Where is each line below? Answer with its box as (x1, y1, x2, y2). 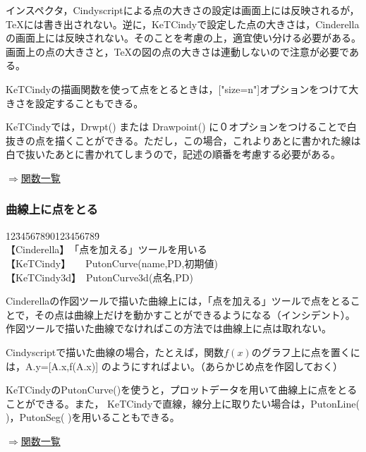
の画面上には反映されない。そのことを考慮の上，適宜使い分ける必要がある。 (6, 30, 361, 45)
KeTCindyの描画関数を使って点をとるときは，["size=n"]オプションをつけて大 (6, 81, 359, 96)
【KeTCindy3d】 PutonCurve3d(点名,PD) (6, 269, 193, 284)
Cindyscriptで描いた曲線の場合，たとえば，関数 (6, 344, 224, 359)
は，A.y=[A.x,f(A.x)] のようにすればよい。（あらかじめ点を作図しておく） (6, 358, 343, 373)
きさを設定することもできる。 (6, 95, 144, 110)
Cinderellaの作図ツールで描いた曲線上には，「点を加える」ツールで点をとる (6, 293, 350, 308)
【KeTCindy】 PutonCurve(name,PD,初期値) (6, 255, 218, 270)
